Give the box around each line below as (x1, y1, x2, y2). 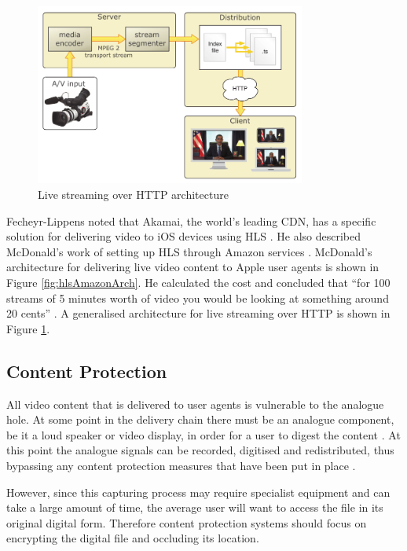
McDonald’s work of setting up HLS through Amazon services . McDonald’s (6, 243, 372, 259)
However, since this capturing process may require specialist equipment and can (6, 483, 390, 500)
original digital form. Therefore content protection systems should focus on (6, 514, 367, 531)
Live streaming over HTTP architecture (38, 186, 229, 203)
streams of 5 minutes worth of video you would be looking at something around (6, 289, 389, 306)
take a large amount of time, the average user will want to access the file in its (6, 499, 383, 516)
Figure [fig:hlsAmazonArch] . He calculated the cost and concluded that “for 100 (6, 274, 390, 291)
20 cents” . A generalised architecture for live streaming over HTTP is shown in (6, 305, 390, 321)
